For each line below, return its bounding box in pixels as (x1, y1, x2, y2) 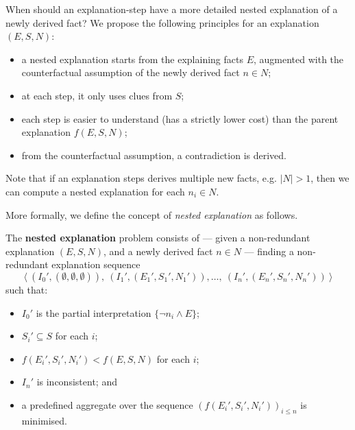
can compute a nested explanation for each (5, 184, 185, 198)
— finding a (244, 243, 294, 258)
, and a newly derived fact (103, 243, 213, 258)
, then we (310, 171, 350, 185)
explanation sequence (51, 257, 140, 272)
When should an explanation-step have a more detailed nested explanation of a (5, 2, 338, 16)
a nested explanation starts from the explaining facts (21, 51, 243, 66)
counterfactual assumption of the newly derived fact (21, 65, 240, 80)
